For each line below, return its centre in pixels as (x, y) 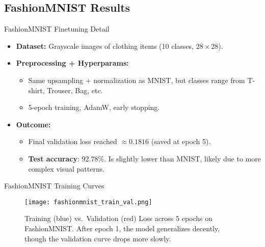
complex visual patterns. (67, 168)
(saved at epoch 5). (181, 141)
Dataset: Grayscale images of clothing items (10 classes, (105, 46)
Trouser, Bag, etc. (75, 90)
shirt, (36, 90)
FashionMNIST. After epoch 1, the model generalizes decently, (122, 228)
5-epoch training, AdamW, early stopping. (94, 107)
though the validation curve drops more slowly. (98, 238)
